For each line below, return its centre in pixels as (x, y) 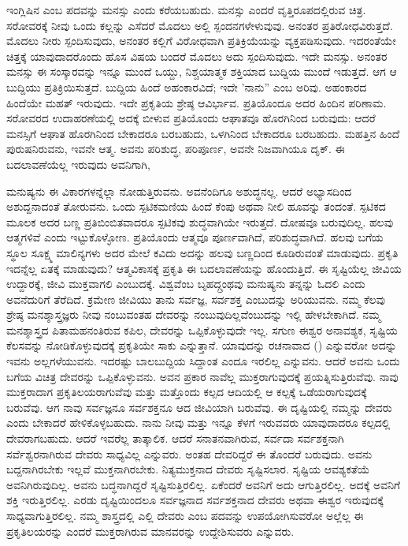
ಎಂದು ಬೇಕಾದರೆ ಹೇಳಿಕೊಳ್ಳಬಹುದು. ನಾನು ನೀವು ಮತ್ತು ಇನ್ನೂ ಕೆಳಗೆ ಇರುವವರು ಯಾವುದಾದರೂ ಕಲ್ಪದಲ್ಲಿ (198, 423)
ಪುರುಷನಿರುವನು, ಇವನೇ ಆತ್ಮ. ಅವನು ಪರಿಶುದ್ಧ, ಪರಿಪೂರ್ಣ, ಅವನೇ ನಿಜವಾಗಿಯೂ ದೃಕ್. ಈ (176, 149)
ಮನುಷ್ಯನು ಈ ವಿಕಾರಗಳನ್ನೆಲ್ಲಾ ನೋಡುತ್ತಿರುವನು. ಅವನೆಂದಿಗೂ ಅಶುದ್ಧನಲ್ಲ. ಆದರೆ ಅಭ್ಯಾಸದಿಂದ (179, 191)
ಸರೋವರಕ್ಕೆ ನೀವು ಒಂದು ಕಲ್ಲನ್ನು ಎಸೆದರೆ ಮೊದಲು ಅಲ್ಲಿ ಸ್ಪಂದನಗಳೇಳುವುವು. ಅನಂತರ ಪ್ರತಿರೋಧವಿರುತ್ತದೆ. (200, 25)
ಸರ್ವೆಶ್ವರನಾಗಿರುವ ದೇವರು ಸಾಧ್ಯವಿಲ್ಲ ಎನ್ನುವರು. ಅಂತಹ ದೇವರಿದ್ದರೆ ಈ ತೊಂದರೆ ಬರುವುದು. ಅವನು (189, 453)
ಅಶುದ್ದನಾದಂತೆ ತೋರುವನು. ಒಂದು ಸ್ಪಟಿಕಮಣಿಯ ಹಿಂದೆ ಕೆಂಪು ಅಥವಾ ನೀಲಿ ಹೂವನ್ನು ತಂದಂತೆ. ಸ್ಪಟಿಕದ (196, 206)
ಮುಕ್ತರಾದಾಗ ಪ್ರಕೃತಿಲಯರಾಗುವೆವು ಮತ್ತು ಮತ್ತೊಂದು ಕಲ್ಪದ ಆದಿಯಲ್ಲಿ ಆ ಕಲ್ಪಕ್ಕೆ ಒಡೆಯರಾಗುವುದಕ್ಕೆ (187, 392)
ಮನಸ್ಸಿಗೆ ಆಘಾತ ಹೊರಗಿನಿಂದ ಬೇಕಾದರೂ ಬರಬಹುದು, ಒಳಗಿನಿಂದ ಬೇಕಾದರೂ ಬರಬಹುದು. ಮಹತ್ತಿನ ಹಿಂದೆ (203, 133)
